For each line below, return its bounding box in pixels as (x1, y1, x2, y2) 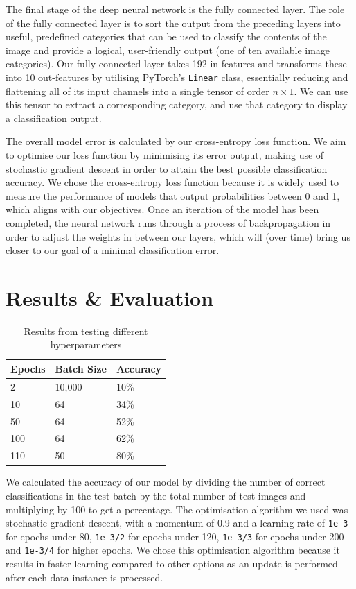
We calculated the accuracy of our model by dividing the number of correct (6, 475, 326, 489)
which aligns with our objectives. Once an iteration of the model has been (6, 202, 319, 216)
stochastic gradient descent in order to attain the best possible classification (6, 161, 328, 176)
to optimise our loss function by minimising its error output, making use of (6, 148, 324, 162)
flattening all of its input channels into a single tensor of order (6, 83, 269, 98)
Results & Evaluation (6, 283, 214, 311)
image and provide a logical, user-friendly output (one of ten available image (6, 42, 330, 57)
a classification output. (6, 110, 102, 125)
